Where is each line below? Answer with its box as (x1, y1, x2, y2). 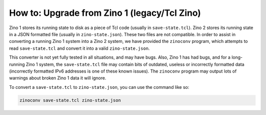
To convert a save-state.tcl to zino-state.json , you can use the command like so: (9, 84, 190, 90)
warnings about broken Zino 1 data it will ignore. (9, 75, 106, 81)
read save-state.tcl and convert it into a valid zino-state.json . (9, 45, 150, 51)
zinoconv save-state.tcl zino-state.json (19, 97, 121, 103)
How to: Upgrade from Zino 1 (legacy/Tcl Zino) (9, 7, 201, 18)
